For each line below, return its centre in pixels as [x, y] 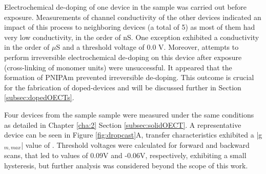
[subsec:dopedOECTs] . [39, 97]
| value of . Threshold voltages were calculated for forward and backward [135, 144]
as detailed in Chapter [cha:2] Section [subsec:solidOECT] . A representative [123, 124]
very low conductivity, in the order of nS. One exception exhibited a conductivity [132, 37]
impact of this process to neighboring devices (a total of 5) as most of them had [130, 27]
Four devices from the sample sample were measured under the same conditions [129, 114]
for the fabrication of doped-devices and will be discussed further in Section [123, 87]
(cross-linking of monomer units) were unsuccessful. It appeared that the [118, 67]
